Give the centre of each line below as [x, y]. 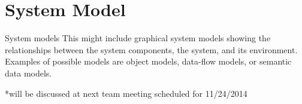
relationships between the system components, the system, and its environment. [151, 49]
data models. [28, 73]
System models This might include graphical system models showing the [138, 38]
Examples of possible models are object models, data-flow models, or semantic [148, 61]
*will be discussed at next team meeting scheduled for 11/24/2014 [126, 93]
